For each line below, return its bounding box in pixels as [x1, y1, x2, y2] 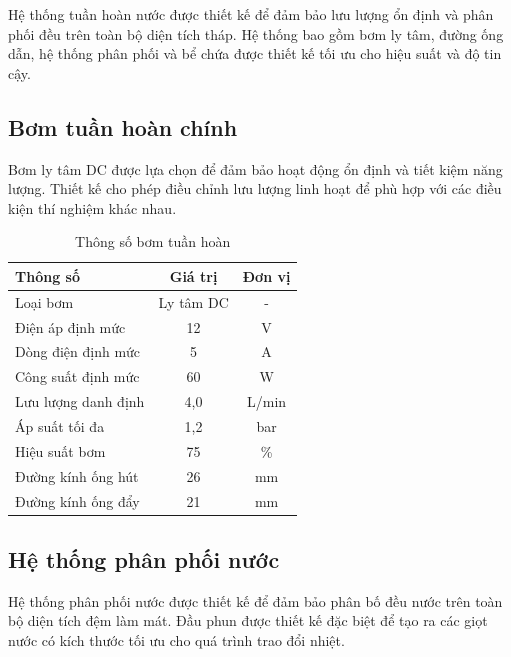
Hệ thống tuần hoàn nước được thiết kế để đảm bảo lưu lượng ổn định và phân [8, 4, 494, 24]
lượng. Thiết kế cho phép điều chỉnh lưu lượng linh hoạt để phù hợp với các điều [8, 178, 502, 199]
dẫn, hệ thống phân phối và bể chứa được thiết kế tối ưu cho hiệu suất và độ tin [8, 43, 502, 64]
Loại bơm [15, 291, 74, 312]
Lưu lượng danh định [15, 391, 145, 412]
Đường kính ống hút [15, 465, 139, 486]
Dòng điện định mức [15, 341, 141, 362]
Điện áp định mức [15, 316, 126, 337]
